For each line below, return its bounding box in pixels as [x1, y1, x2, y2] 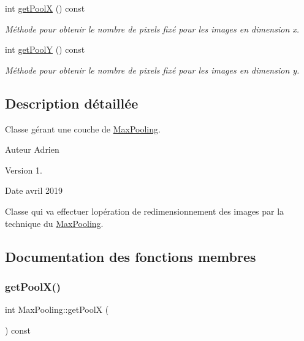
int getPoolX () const [5, 2, 85, 14]
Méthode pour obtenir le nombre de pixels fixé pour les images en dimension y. [5, 63, 300, 76]
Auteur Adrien [5, 143, 59, 156]
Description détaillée [5, 93, 139, 112]
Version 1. [5, 163, 42, 176]
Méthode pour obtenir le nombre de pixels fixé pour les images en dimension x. [5, 22, 300, 35]
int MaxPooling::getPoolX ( [5, 303, 109, 316]
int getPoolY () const [5, 43, 85, 56]
